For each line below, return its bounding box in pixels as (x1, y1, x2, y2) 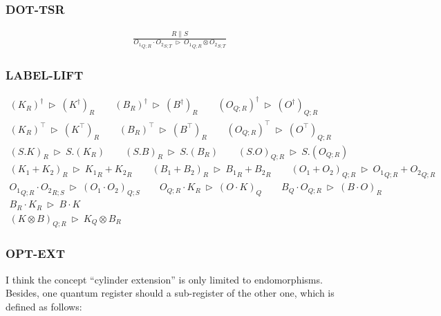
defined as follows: (6, 299, 82, 313)
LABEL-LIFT (6, 66, 84, 83)
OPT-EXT (6, 245, 66, 262)
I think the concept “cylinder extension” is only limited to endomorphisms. (6, 272, 323, 286)
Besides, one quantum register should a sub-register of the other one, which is (6, 286, 335, 300)
